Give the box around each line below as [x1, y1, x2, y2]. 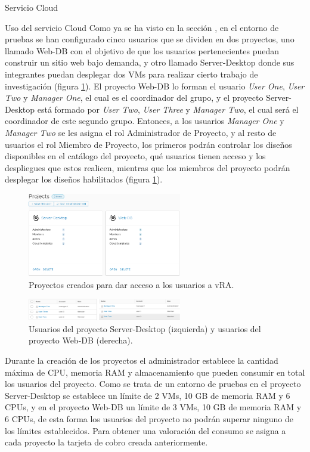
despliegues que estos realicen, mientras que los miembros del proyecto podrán [5, 161, 290, 174]
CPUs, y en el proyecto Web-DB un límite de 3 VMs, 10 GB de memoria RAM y [5, 401, 302, 413]
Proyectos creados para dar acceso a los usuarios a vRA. [29, 278, 234, 290]
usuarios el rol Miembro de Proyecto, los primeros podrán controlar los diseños [5, 138, 292, 150]
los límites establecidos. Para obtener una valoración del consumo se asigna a [5, 424, 286, 436]
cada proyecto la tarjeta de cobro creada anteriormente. [5, 436, 208, 448]
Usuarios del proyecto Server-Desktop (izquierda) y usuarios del [29, 322, 261, 335]
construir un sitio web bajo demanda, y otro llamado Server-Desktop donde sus [5, 56, 294, 69]
